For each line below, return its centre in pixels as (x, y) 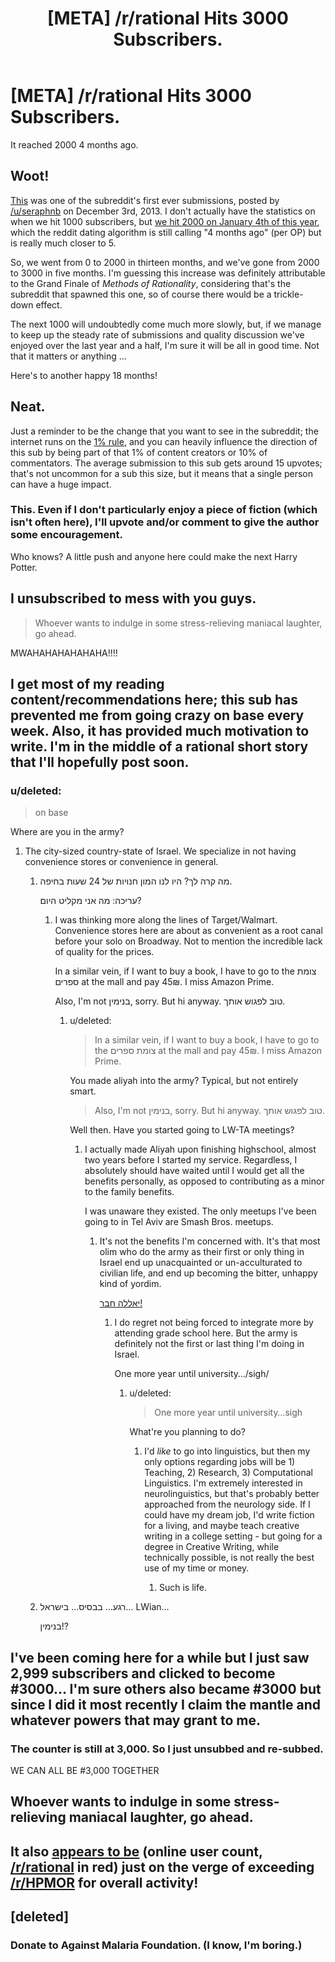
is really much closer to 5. (63, 243)
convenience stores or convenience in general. (121, 862)
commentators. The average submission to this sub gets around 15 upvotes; (166, 463)
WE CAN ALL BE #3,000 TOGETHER (85, 1771)
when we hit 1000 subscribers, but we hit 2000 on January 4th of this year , (165, 221)
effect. (49, 304)
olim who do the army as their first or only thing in (202, 1252)
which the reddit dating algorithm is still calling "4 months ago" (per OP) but (166, 232)
